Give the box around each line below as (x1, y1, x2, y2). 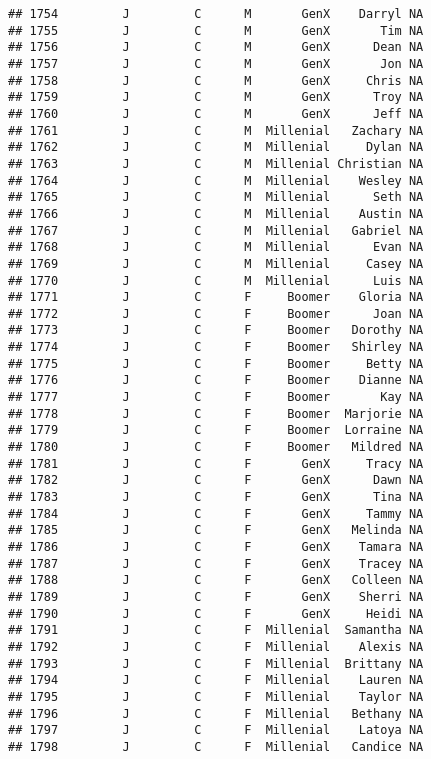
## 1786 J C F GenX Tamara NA (8, 540, 424, 554)
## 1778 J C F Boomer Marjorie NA (8, 406, 424, 421)
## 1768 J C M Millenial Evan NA (8, 240, 424, 255)
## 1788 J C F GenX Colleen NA (8, 573, 424, 588)
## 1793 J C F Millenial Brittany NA (8, 656, 424, 671)
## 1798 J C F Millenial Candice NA (8, 739, 424, 754)
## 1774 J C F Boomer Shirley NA (8, 340, 424, 355)
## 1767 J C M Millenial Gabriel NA (8, 223, 424, 238)
